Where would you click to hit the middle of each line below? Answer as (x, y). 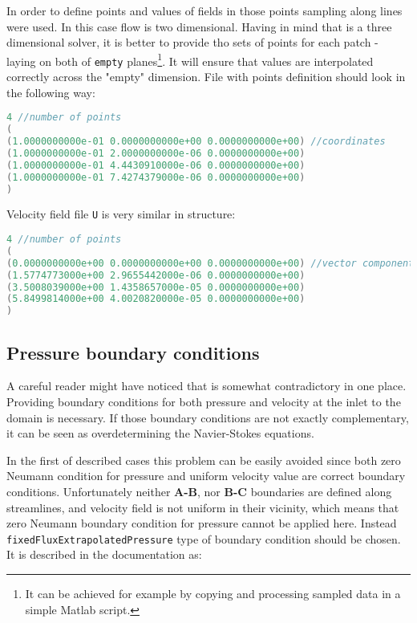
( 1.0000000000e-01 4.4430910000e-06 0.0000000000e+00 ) (156, 165)
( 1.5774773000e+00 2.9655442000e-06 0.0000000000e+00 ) (156, 275)
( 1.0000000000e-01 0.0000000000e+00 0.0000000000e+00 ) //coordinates (196, 142)
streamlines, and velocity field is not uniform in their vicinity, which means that (203, 507)
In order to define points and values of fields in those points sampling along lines (204, 10)
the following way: (51, 92)
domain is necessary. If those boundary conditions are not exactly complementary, (208, 417)
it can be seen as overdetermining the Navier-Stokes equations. (160, 433)
